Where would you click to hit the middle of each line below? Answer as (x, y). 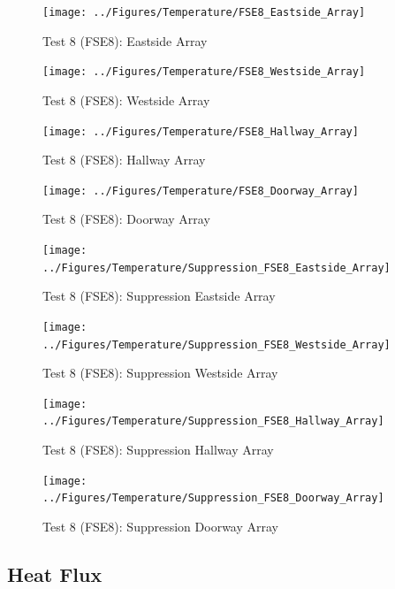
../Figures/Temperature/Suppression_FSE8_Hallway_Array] (213, 421)
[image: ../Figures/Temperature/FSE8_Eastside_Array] (204, 12)
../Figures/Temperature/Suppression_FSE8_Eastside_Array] (216, 268)
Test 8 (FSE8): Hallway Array (124, 160)
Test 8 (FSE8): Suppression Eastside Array (159, 296)
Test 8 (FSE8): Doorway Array (126, 219)
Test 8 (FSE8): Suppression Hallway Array (158, 450)
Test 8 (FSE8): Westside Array (126, 99)
